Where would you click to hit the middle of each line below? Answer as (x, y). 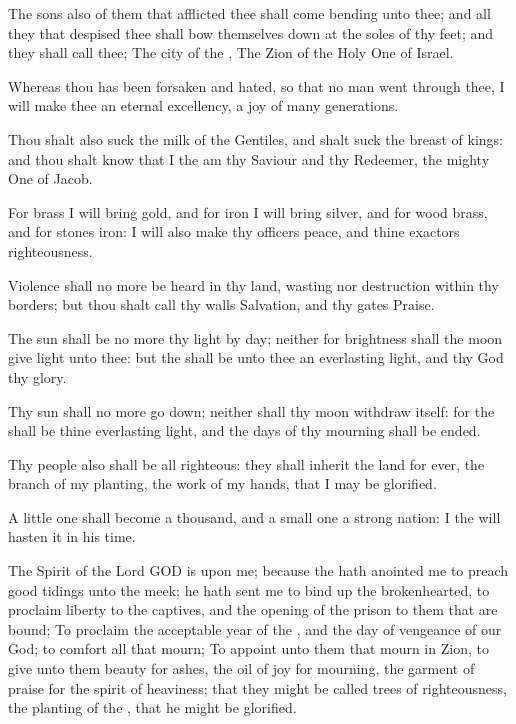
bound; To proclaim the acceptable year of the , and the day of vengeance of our (255, 628)
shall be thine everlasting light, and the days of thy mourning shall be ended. (244, 430)
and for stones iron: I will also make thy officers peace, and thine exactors (234, 231)
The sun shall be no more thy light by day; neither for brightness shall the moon (255, 337)
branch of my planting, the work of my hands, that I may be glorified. (222, 483)
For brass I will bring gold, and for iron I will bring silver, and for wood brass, (248, 211)
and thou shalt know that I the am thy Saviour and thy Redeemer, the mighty (249, 158)
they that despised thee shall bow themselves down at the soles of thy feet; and (251, 32)
